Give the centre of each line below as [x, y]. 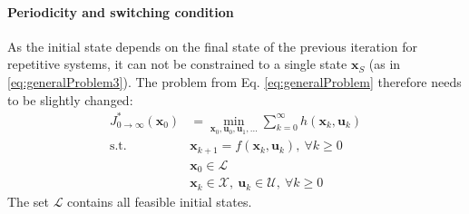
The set [28, 201]
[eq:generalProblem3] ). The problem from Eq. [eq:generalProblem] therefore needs [234, 81]
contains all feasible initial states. [160, 201]
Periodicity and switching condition [121, 11]
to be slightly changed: [70, 99]
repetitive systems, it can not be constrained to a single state [177, 64]
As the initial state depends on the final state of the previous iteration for [213, 46]
